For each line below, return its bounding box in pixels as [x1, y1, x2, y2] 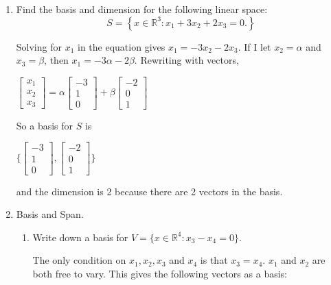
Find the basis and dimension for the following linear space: [16, 2, 268, 16]
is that [200, 253, 228, 267]
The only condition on [32, 253, 126, 267]
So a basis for [16, 118, 73, 132]
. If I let [238, 39, 271, 53]
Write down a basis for [32, 230, 128, 244]
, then [44, 53, 69, 67]
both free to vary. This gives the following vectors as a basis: [32, 266, 287, 280]
